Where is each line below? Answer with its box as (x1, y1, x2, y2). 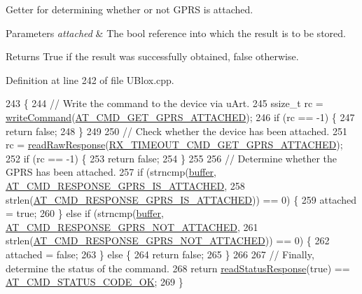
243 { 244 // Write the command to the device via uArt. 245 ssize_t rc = (6, 96, 323, 111)
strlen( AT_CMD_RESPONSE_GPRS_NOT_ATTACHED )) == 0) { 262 (6, 233, 330, 248)
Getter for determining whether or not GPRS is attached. (6, 2, 253, 16)
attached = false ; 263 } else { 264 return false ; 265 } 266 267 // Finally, (6, 246, 314, 261)
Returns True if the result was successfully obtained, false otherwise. (6, 49, 299, 64)
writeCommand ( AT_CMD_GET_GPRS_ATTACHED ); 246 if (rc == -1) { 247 (6, 109, 355, 124)
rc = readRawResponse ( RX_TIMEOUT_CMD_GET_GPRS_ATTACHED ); (6, 137, 343, 152)
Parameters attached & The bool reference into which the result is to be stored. (6, 25, 346, 40)
